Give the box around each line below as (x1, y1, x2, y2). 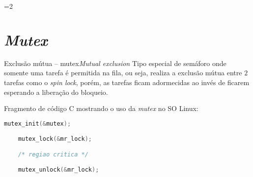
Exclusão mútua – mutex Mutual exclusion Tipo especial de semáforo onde (4, 58, 226, 68)
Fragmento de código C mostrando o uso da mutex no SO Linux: (4, 103, 198, 113)
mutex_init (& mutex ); (4, 120, 71, 127)
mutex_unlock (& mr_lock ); (18, 166, 99, 174)
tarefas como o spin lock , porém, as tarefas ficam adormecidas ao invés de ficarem (4, 77, 250, 87)
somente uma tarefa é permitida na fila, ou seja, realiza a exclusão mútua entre (4, 67, 242, 78)
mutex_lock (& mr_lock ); (18, 135, 92, 143)
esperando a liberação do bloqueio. (4, 87, 108, 97)
